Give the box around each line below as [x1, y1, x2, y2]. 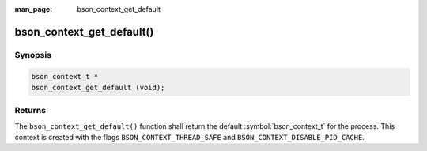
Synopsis [14, 49, 51, 60]
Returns [14, 105, 47, 116]
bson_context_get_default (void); [31, 83, 165, 92]
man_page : [14, 5, 53, 13]
